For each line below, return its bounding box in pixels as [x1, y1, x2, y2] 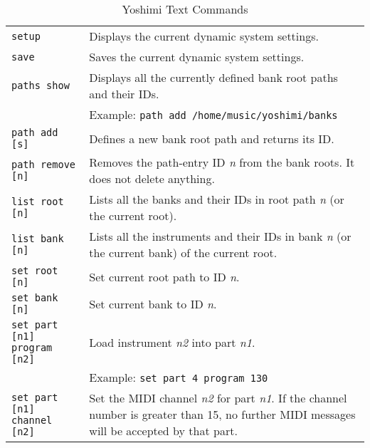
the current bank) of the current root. [89, 244, 277, 261]
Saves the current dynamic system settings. [89, 48, 305, 65]
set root [11, 265, 58, 276]
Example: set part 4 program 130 [89, 369, 268, 385]
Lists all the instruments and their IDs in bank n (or [89, 228, 351, 244]
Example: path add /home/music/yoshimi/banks [89, 106, 338, 123]
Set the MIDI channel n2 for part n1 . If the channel [89, 390, 347, 406]
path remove [11, 159, 76, 170]
